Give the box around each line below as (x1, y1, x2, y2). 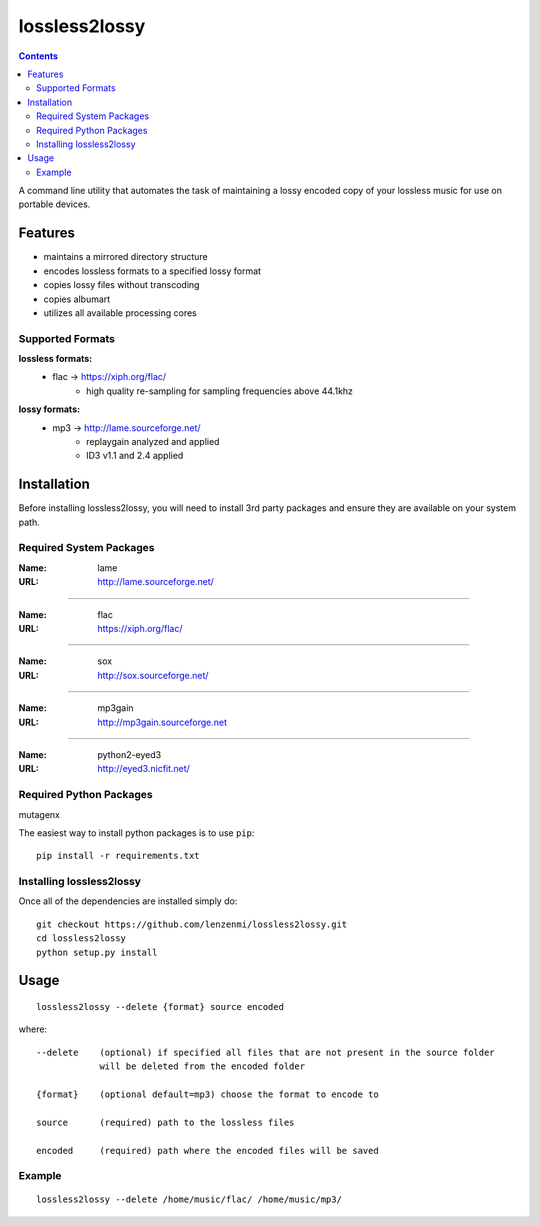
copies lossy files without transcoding (43, 279, 200, 291)
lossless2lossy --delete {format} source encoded (36, 1001, 285, 1012)
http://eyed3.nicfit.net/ (97, 763, 190, 775)
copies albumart (43, 293, 111, 305)
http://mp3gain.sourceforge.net (97, 716, 228, 728)
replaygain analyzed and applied (86, 436, 220, 448)
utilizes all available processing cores (43, 306, 197, 319)
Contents (18, 50, 59, 62)
